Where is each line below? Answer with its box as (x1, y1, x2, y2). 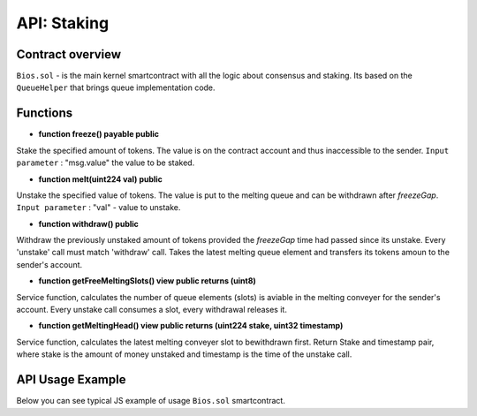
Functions (16, 106, 73, 121)
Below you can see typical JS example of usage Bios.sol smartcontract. (16, 396, 286, 406)
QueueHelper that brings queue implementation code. (16, 82, 216, 93)
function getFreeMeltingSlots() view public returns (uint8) (38, 276, 256, 286)
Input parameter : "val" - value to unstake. (16, 202, 181, 213)
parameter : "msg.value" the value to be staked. (16, 157, 195, 168)
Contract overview (16, 47, 122, 62)
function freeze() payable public (38, 129, 159, 140)
